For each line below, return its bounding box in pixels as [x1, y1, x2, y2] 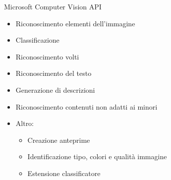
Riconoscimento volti [15, 51, 79, 61]
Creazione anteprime [27, 134, 90, 145]
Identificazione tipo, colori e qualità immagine [27, 151, 167, 162]
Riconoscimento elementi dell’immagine [15, 18, 135, 28]
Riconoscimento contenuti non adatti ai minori [15, 101, 158, 112]
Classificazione [15, 35, 59, 45]
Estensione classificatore [27, 168, 101, 178]
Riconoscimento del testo [15, 68, 92, 78]
